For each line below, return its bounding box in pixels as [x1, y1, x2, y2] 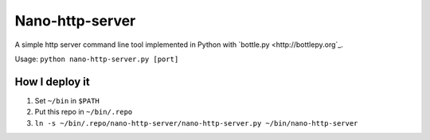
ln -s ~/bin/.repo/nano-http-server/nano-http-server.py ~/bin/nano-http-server [34, 119, 358, 127]
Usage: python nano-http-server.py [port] [14, 54, 179, 64]
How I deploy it [14, 75, 91, 88]
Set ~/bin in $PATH [34, 95, 100, 105]
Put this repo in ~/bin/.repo [34, 107, 133, 117]
